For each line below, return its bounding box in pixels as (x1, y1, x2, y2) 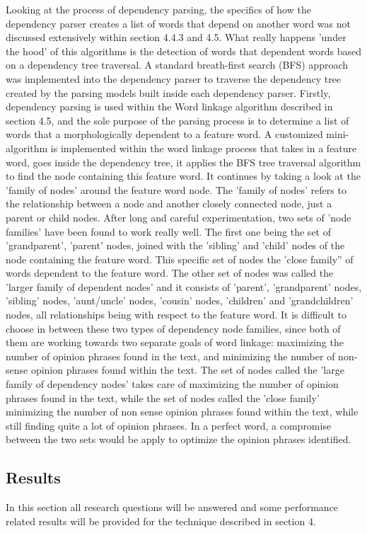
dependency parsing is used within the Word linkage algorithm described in (6, 99, 333, 114)
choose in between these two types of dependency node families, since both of (6, 321, 341, 336)
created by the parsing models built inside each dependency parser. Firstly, (6, 85, 331, 100)
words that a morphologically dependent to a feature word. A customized (6, 127, 323, 142)
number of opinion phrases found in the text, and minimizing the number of (6, 348, 335, 363)
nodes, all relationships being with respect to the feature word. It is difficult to (6, 307, 346, 322)
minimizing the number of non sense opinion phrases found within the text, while (6, 404, 359, 419)
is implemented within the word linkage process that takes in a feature (50, 140, 357, 155)
